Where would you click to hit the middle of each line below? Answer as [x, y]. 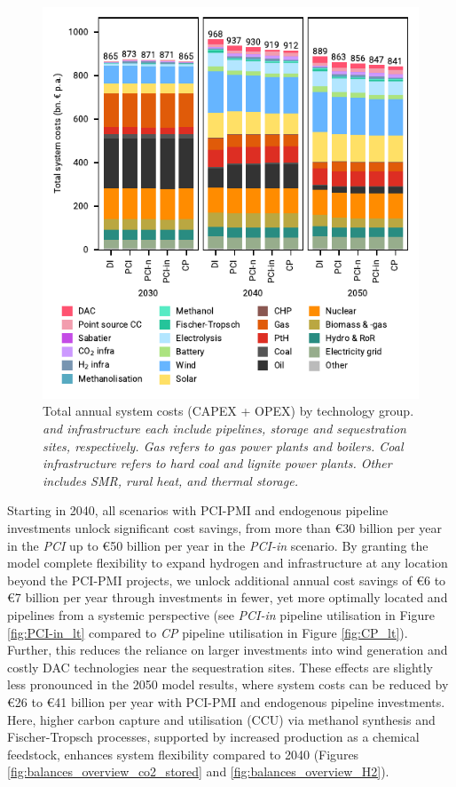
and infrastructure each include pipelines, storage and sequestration [224, 429]
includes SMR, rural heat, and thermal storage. [170, 480]
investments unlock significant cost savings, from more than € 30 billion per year [225, 528]
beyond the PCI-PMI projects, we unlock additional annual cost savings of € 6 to [227, 580]
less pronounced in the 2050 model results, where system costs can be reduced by [228, 684]
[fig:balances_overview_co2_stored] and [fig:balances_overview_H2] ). [198, 771]
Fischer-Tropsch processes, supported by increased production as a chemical [213, 737]
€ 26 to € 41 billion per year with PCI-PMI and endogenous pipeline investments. [226, 701]
